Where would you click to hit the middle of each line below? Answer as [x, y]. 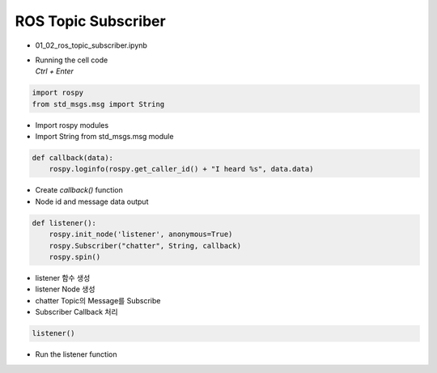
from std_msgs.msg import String [98, 104]
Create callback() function [79, 190]
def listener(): [64, 223]
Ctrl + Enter [55, 71]
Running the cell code [72, 60]
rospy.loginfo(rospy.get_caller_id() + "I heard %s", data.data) [181, 169]
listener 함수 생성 [63, 278]
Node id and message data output [92, 201]
